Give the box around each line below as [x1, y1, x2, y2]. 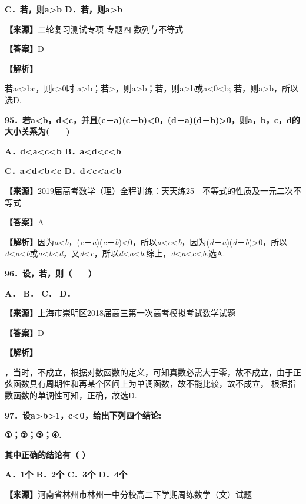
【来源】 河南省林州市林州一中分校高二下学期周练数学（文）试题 [5, 488, 252, 500]
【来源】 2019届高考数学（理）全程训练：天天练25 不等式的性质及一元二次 [5, 184, 293, 196]
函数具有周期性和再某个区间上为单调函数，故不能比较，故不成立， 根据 [12, 377, 288, 390]
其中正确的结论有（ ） [5, 448, 91, 460]
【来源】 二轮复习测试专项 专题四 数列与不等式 [5, 22, 184, 35]
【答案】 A [5, 216, 44, 228]
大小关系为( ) [5, 125, 70, 137]
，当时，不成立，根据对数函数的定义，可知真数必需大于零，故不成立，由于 [5, 365, 293, 378]
